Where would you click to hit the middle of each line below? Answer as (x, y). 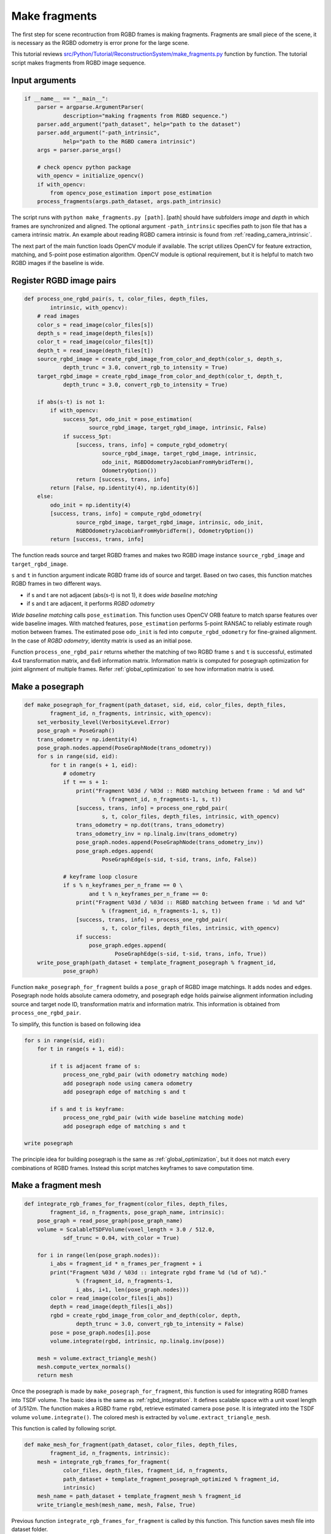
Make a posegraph (48, 686)
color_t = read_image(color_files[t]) (95, 342)
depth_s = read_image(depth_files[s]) (95, 333)
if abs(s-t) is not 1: (71, 402)
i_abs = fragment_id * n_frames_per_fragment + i (126, 1264)
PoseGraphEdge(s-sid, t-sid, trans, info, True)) (190, 954)
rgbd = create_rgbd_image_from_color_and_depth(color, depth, (146, 1315)
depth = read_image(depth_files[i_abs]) (112, 1307)
